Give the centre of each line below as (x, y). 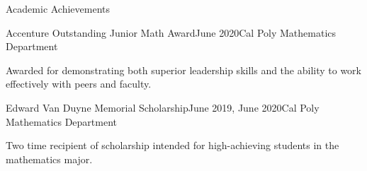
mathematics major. (49, 159)
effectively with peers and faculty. (79, 84)
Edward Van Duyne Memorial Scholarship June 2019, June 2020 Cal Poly (163, 107)
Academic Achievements (58, 8)
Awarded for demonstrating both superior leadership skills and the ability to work (183, 70)
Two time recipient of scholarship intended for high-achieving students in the (173, 145)
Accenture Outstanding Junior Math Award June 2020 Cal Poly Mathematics (171, 32)
